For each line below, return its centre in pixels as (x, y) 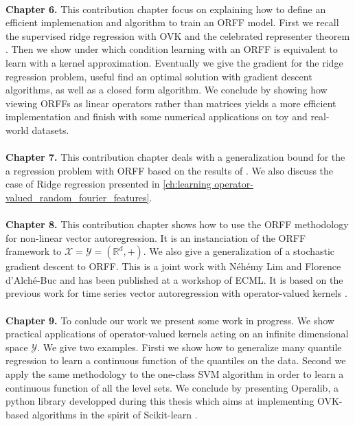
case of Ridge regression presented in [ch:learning (108, 184)
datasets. (50, 130)
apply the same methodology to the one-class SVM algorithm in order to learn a (175, 374)
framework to (34, 251)
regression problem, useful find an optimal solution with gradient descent (159, 76)
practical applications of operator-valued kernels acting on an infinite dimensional (177, 334)
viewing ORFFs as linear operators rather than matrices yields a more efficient (171, 103)
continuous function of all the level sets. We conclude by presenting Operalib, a (172, 387)
